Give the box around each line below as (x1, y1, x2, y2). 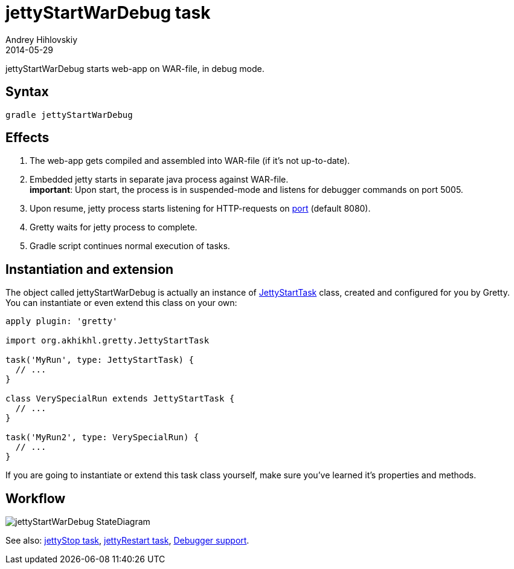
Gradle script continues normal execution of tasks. (30, 241, 230, 252)
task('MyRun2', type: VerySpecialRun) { (5, 432, 199, 443)
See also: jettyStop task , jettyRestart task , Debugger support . (5, 535, 249, 546)
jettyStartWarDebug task (5, 2, 211, 23)
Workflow (5, 490, 66, 506)
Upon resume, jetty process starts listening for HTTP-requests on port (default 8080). (30, 203, 371, 214)
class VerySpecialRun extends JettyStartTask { (5, 394, 235, 404)
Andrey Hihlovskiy (5, 34, 78, 45)
